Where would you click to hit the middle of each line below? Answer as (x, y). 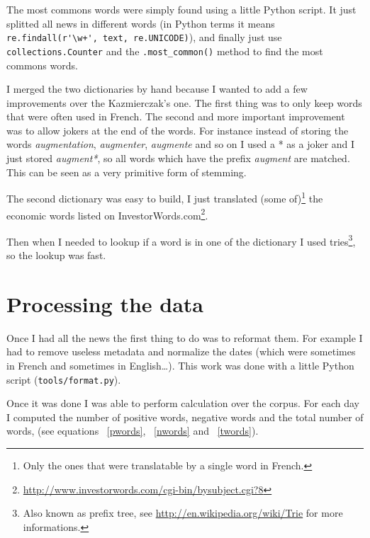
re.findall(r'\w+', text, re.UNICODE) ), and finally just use (144, 37)
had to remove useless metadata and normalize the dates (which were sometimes (181, 351)
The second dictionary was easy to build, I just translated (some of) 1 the (165, 197)
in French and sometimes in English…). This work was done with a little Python (180, 365)
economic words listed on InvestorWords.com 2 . (107, 214)
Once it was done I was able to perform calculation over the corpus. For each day (183, 403)
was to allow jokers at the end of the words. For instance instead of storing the (178, 130)
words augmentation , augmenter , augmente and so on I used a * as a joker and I (181, 144)
